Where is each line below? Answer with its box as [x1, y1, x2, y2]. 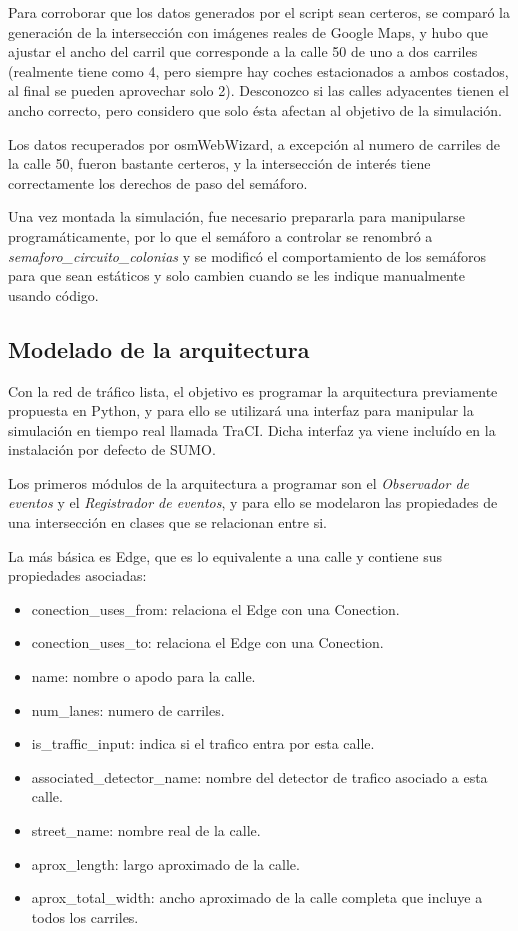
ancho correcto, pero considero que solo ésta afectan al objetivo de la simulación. [8, 99, 502, 120]
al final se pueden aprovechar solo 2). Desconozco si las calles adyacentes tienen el [8, 80, 509, 101]
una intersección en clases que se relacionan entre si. [8, 512, 327, 533]
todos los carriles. [31, 906, 139, 927]
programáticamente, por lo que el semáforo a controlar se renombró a [8, 225, 433, 246]
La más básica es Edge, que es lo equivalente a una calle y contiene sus [8, 545, 442, 566]
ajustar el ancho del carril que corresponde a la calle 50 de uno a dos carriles [8, 41, 478, 62]
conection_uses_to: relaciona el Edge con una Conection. [31, 632, 384, 653]
